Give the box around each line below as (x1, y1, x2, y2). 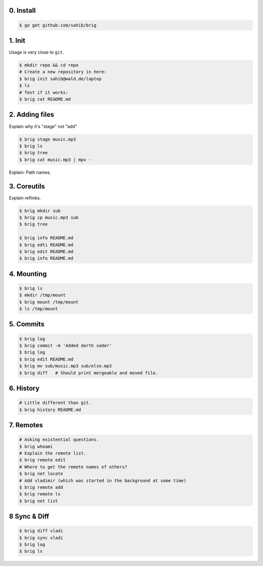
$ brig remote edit (19, 457, 66, 463)
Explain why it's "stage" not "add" (9, 123, 77, 129)
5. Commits (9, 320, 45, 329)
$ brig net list (19, 498, 58, 504)
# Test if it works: (19, 90, 68, 95)
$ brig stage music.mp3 (19, 136, 76, 142)
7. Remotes (9, 421, 43, 429)
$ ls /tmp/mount (19, 306, 58, 311)
